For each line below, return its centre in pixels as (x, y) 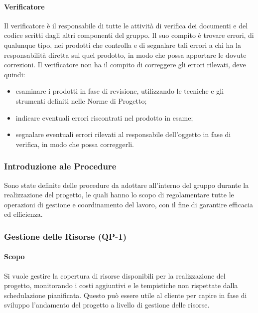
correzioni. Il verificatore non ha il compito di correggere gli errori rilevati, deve (125, 65)
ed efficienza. (23, 214)
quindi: (15, 74)
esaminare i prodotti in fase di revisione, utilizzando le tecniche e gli (120, 91)
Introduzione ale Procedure (60, 166)
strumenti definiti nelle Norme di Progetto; (81, 100)
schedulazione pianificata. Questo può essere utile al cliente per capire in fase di (126, 295)
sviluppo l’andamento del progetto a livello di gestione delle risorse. (107, 305)
